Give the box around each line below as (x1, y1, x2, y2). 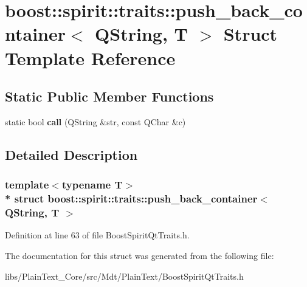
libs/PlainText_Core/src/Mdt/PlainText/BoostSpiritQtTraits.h (5, 269, 244, 282)
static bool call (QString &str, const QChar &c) (5, 115, 186, 128)
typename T (61, 177, 123, 192)
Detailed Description (5, 145, 138, 164)
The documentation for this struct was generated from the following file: (5, 249, 274, 261)
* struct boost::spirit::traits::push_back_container (5, 191, 258, 206)
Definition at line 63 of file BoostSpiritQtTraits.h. (5, 229, 190, 241)
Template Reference (5, 45, 176, 70)
